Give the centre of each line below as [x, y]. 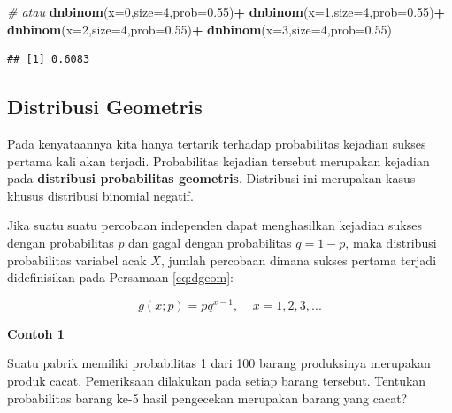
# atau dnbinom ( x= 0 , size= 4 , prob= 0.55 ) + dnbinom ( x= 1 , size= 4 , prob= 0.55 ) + [226, 11]
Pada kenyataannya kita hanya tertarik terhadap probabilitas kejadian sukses [217, 143]
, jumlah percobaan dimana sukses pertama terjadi [299, 260]
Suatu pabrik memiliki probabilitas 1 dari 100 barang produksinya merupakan [219, 363]
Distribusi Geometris [105, 107]
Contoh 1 [36, 333]
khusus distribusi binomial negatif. [100, 195]
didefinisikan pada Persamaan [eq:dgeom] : [120, 277]
